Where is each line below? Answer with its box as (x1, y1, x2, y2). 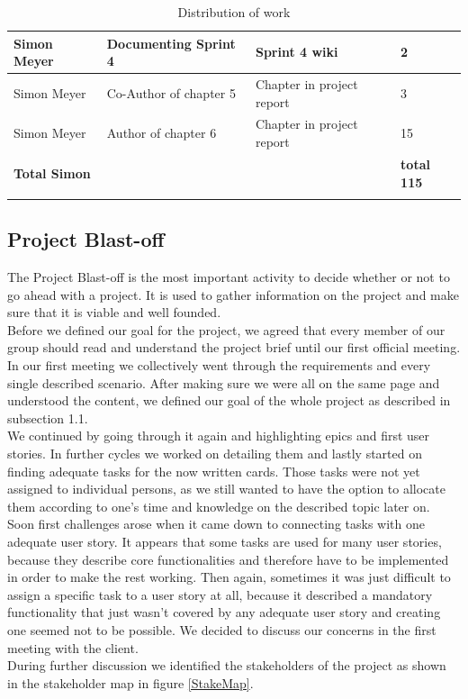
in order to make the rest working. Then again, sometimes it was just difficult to (7, 567, 451, 586)
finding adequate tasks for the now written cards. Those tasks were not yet (7, 461, 420, 480)
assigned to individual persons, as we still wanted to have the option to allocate (7, 479, 445, 498)
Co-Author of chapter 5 (106, 83, 236, 102)
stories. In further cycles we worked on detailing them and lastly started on (7, 443, 423, 462)
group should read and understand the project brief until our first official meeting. (7, 338, 461, 357)
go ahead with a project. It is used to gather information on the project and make (7, 285, 459, 304)
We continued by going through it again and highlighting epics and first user (7, 426, 430, 445)
